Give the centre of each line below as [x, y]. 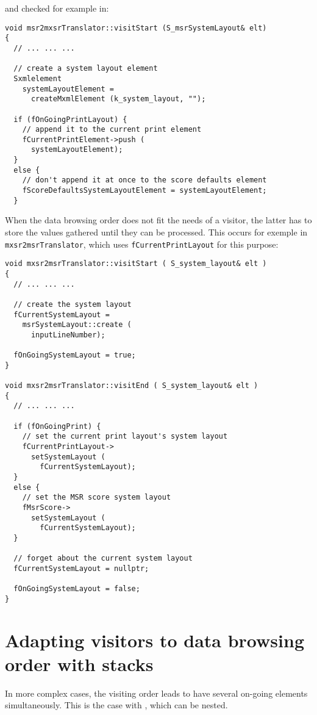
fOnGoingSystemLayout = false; [77, 589]
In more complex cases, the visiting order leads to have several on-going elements [156, 693]
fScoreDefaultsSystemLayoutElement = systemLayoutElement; [144, 191]
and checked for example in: [57, 8]
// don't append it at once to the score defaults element [144, 180]
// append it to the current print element [112, 130]
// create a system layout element [86, 69]
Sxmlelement [38, 78]
